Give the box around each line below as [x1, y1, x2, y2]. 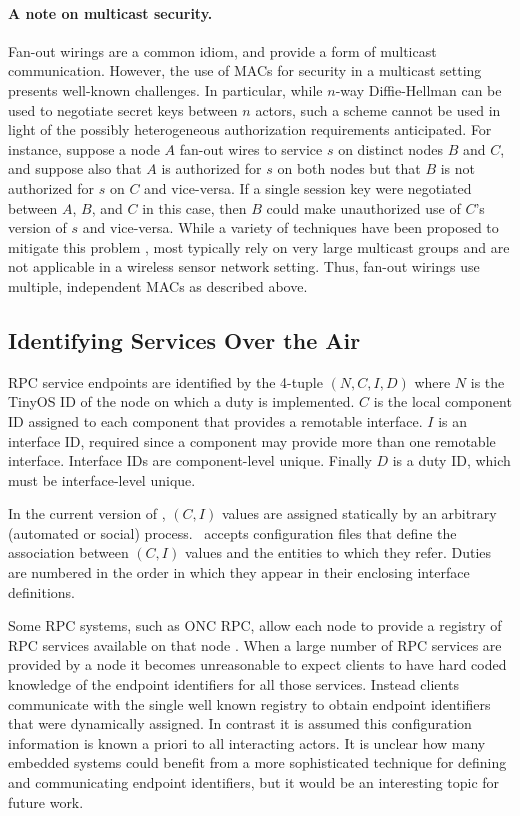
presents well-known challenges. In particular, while [8, 79, 323, 100]
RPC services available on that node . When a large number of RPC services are [8, 634, 502, 655]
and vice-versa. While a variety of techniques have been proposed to [82, 217, 499, 238]
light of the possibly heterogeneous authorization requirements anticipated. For [8, 119, 492, 140]
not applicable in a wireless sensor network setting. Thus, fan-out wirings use [8, 256, 480, 277]
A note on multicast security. [8, 2, 213, 23]
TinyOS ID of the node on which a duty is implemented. [8, 391, 355, 412]
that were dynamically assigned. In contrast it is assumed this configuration [8, 713, 472, 734]
